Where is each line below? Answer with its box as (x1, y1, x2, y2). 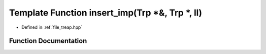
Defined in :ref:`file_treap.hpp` (21, 24, 83, 30)
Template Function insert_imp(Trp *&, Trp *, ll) (9, 7, 202, 18)
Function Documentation (9, 37, 87, 45)
